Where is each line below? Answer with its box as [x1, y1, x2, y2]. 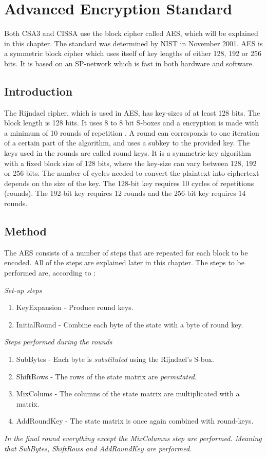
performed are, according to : [4, 267, 96, 278]
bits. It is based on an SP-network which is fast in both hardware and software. [4, 58, 254, 68]
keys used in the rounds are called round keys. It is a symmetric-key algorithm [4, 148, 251, 158]
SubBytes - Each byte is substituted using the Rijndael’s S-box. [16, 354, 214, 364]
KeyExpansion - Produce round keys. [16, 302, 133, 313]
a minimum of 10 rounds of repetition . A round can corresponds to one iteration [4, 127, 259, 138]
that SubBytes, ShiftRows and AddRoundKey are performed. [4, 443, 192, 453]
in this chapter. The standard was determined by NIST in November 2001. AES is [4, 38, 263, 48]
